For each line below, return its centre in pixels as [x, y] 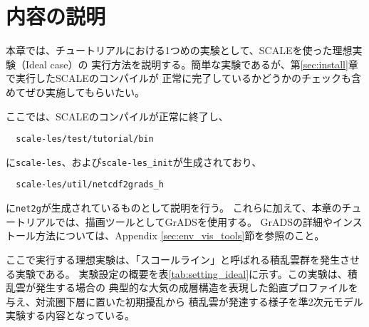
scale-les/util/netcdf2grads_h [90, 185]
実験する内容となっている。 [70, 315]
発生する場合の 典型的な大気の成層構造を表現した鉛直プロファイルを [197, 287]
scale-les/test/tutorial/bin [85, 139]
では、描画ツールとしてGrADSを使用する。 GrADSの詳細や [194, 221]
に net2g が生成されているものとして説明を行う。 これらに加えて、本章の [174, 208]
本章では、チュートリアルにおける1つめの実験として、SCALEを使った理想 [179, 50]
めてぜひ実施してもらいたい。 [75, 92]
